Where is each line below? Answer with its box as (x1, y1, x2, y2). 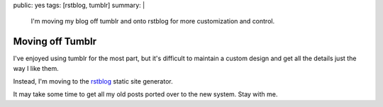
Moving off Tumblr (13, 35, 97, 47)
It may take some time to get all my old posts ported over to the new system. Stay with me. (13, 90, 278, 98)
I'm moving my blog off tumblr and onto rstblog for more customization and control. (30, 17, 275, 26)
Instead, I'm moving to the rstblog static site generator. (13, 77, 173, 86)
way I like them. (13, 64, 60, 72)
